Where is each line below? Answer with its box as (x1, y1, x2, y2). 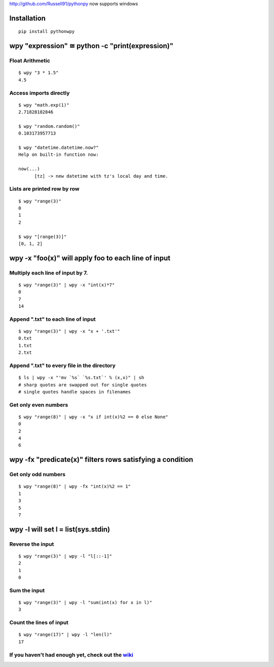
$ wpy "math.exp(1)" (18, 102, 70, 108)
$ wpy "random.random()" (18, 123, 80, 129)
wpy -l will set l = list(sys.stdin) (9, 525, 110, 533)
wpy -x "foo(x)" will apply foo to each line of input (9, 254, 170, 262)
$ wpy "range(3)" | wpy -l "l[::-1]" (18, 553, 113, 559)
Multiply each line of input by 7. (9, 269, 88, 276)
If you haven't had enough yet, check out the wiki (9, 651, 133, 658)
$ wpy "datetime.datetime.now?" (18, 145, 99, 151)
